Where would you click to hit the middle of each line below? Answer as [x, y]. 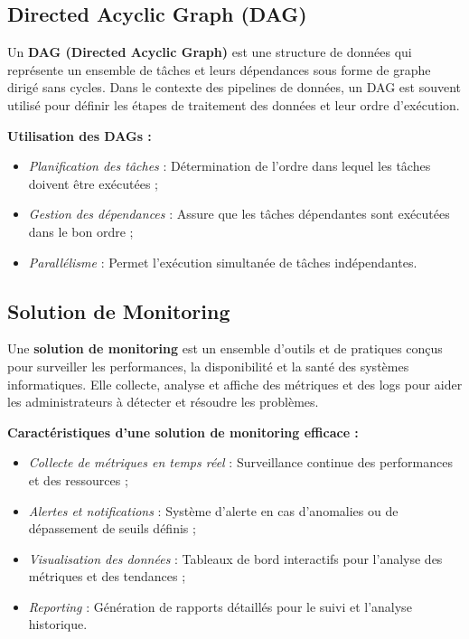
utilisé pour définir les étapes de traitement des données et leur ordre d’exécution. [234, 104]
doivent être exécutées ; [93, 183]
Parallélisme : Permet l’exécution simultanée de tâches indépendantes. [223, 262]
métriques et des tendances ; [107, 576]
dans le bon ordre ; [81, 231]
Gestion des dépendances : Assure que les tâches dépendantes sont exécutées [239, 214]
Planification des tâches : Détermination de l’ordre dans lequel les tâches [230, 166]
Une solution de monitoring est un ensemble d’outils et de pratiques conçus [225, 348]
